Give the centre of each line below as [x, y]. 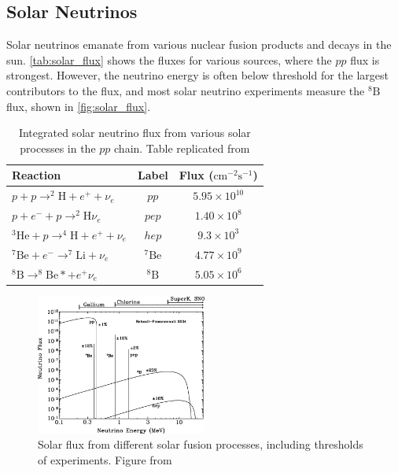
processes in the [58, 148]
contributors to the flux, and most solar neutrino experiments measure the [186, 90]
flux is [365, 59]
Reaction [37, 175]
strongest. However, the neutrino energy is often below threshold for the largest [197, 75]
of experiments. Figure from [105, 459]
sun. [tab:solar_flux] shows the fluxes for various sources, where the [169, 59]
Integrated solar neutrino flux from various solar [135, 133]
